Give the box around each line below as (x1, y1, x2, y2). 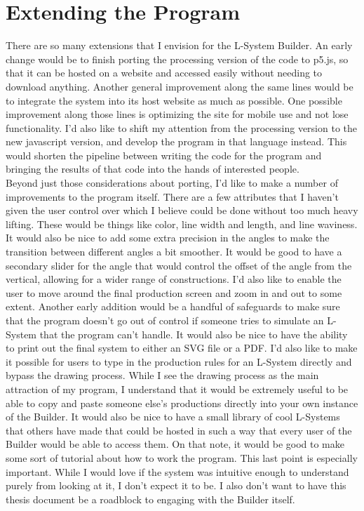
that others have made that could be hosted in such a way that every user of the (6, 423, 352, 437)
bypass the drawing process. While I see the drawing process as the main (6, 368, 319, 383)
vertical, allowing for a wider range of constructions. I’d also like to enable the (6, 272, 342, 286)
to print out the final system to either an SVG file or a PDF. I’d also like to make (6, 340, 358, 355)
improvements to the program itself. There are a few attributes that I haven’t (6, 189, 339, 204)
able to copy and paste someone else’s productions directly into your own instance (6, 395, 358, 410)
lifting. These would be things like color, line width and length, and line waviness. (6, 216, 358, 231)
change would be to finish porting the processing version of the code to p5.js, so (6, 51, 349, 66)
